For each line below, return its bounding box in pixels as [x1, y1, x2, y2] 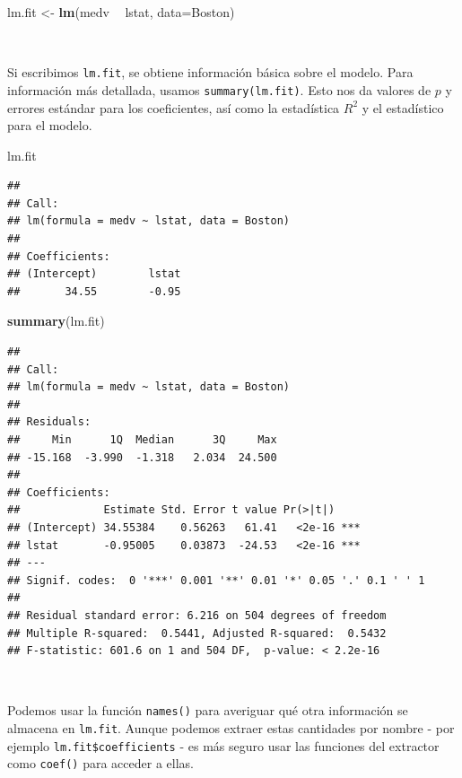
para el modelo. [7, 116, 92, 135]
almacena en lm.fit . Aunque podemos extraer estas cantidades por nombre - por [7, 718, 455, 737]
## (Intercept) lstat [7, 267, 181, 281]
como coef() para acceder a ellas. [7, 754, 194, 773]
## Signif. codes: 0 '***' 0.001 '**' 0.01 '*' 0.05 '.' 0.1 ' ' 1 [7, 573, 425, 587]
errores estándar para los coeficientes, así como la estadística [7, 98, 340, 117]
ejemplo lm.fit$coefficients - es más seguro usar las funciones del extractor [7, 736, 440, 755]
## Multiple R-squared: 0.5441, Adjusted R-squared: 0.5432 [7, 626, 387, 640]
